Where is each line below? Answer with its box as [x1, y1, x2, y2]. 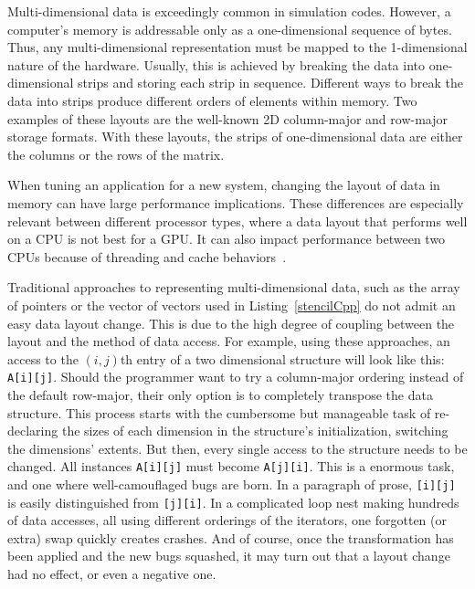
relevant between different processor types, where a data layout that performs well [7, 211, 468, 230]
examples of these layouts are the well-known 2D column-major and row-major [7, 109, 448, 128]
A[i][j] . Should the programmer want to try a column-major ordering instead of [7, 367, 464, 386]
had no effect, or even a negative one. [7, 564, 216, 584]
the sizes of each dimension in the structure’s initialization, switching [61, 421, 449, 440]
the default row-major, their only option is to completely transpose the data [7, 384, 433, 404]
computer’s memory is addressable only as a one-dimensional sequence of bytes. [7, 19, 452, 38]
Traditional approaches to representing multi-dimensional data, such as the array [7, 278, 460, 297]
